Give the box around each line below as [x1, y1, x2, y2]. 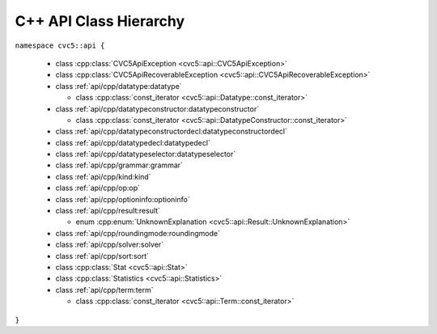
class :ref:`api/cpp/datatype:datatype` [55, 81, 182, 91]
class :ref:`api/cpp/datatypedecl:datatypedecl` [55, 137, 210, 147]
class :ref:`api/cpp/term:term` [55, 285, 154, 294]
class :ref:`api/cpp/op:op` [55, 183, 141, 193]
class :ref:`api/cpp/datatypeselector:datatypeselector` [55, 150, 236, 159]
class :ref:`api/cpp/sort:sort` [55, 251, 150, 260]
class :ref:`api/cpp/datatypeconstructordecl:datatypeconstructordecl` [55, 126, 287, 137]
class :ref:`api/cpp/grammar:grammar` [55, 160, 184, 170]
